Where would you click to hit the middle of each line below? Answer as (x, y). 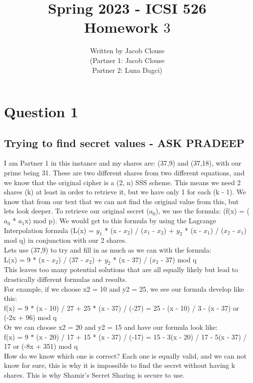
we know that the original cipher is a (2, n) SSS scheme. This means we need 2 (122, 182)
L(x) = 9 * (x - (27, 259)
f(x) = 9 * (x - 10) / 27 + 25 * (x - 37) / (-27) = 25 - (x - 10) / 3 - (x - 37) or (122, 308)
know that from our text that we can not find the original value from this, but (121, 201)
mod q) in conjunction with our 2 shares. (66, 240)
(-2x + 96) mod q (30, 317)
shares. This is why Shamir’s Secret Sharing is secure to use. (94, 374)
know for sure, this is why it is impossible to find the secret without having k (120, 365)
